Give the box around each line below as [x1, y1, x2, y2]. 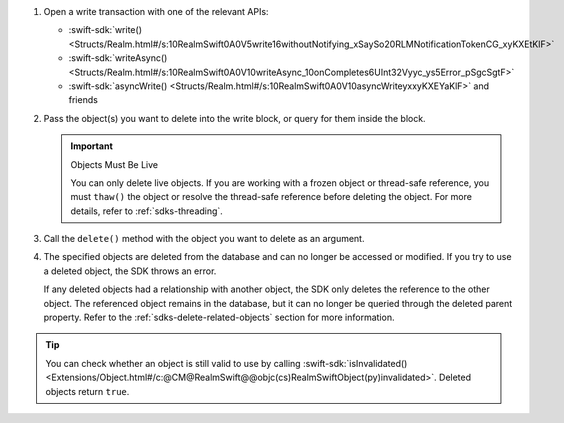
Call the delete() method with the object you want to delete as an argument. [43, 233, 365, 245]
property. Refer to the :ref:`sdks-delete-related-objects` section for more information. [43, 311, 395, 324]
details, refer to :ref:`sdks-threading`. [70, 205, 224, 217]
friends [68, 94, 99, 106]
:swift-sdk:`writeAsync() [68, 52, 168, 64]
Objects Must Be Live [70, 158, 159, 170]
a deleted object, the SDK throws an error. [43, 265, 217, 277]
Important [70, 140, 114, 152]
